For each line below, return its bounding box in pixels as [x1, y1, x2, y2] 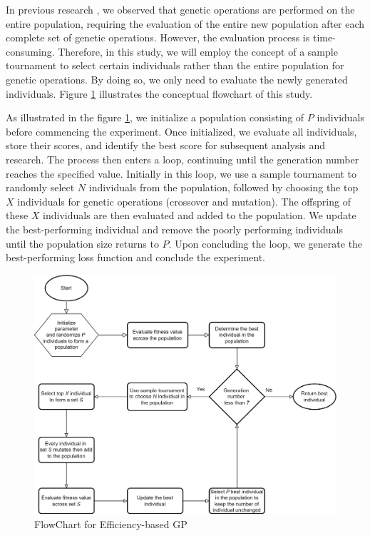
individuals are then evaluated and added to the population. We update [43, 208, 356, 223]
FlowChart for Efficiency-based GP [34, 517, 187, 532]
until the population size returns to [6, 236, 159, 251]
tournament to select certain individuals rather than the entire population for [6, 58, 344, 73]
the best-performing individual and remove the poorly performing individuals [6, 221, 343, 236]
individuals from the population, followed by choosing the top [88, 180, 359, 195]
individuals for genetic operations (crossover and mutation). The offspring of [17, 193, 351, 208]
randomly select [6, 180, 75, 195]
